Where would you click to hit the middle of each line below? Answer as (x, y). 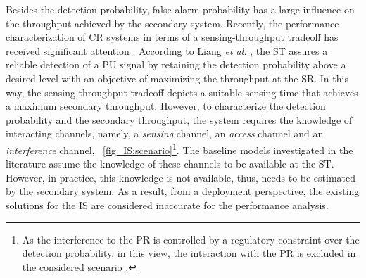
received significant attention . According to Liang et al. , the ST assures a (167, 50)
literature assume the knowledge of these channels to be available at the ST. (170, 164)
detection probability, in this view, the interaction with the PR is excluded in (189, 253)
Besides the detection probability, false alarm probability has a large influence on (180, 9)
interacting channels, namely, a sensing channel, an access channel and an (165, 133)
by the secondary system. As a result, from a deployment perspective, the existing (183, 191)
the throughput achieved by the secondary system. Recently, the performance (172, 23)
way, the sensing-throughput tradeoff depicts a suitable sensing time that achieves (182, 92)
